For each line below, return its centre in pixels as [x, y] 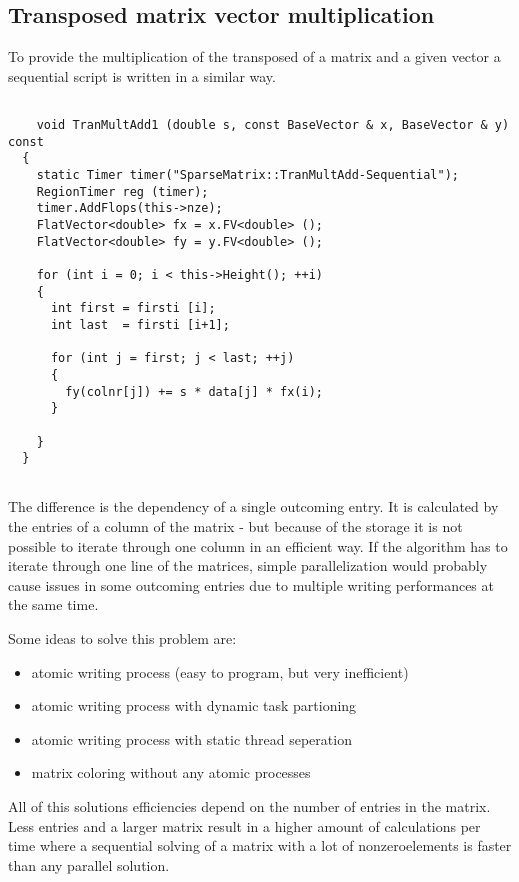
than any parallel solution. [89, 864]
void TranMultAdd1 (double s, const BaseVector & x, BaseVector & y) [273, 125]
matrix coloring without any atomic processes [171, 772]
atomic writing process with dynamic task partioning [194, 705]
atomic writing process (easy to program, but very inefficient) [220, 671]
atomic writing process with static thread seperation [191, 738]
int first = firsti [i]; [133, 308]
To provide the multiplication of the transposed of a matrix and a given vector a [254, 56]
